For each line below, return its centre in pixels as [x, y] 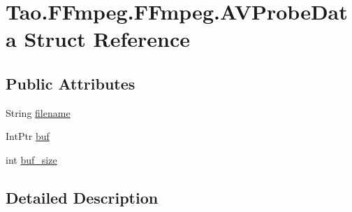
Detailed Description [82, 197]
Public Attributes [71, 83]
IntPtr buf [28, 136]
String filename [38, 112]
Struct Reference [107, 39]
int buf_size [31, 159]
